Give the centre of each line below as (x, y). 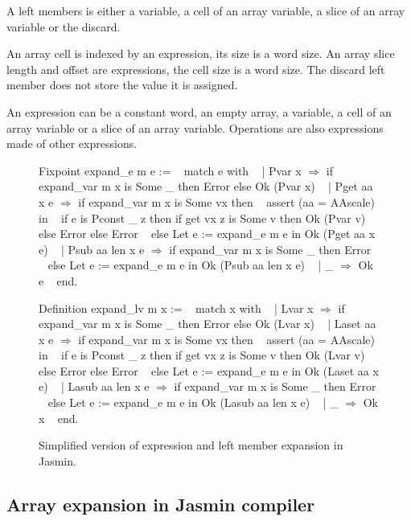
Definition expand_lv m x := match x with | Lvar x (176, 308)
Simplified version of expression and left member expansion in (191, 445)
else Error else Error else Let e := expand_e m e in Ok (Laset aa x (209, 370)
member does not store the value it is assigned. (122, 85)
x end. (59, 418)
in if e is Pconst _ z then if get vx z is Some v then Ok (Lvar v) (202, 355)
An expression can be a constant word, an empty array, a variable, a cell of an (199, 111)
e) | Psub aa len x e (92, 249)
